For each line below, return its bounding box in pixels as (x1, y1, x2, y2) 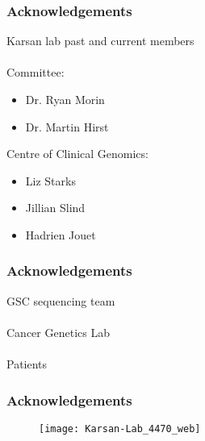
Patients (6, 356, 48, 372)
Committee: (6, 64, 65, 81)
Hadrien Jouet (25, 226, 96, 243)
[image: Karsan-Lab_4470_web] (39, 422, 201, 435)
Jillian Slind (25, 199, 86, 216)
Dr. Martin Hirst (25, 118, 109, 135)
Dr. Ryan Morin (25, 91, 105, 107)
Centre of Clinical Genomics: (6, 145, 149, 162)
